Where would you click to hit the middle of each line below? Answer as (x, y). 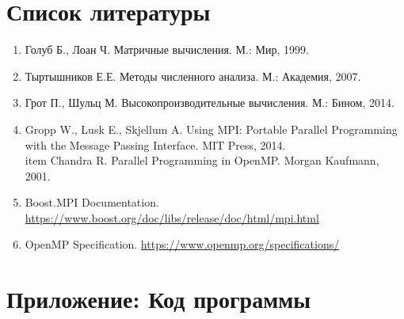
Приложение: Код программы (159, 299)
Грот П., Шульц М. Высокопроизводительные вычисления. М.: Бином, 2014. (210, 103)
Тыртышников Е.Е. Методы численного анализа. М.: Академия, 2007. (193, 76)
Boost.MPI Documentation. (92, 202)
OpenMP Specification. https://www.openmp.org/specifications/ (182, 244)
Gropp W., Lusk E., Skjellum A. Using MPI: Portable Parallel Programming (211, 129)
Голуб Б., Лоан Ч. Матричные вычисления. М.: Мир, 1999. (167, 49)
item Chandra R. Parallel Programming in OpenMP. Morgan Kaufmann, (202, 160)
